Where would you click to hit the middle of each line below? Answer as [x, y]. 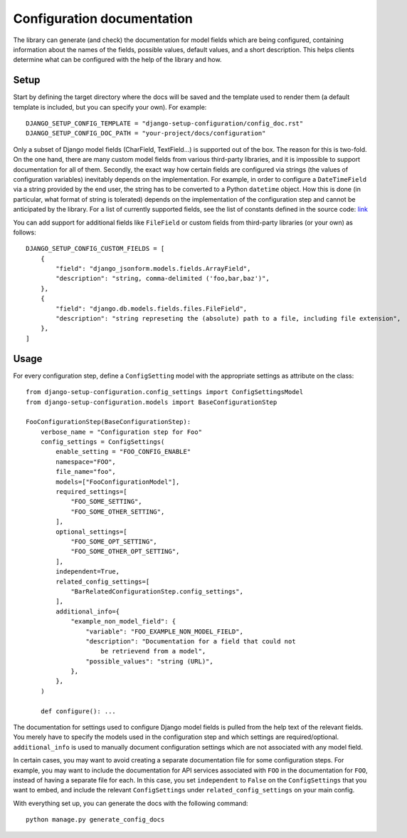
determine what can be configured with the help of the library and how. [117, 60]
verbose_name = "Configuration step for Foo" [121, 432]
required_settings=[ [91, 492]
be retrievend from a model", [153, 651]
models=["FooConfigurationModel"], [118, 482]
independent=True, [88, 571]
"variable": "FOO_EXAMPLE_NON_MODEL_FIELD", [164, 631]
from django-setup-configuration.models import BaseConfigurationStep [152, 402]
